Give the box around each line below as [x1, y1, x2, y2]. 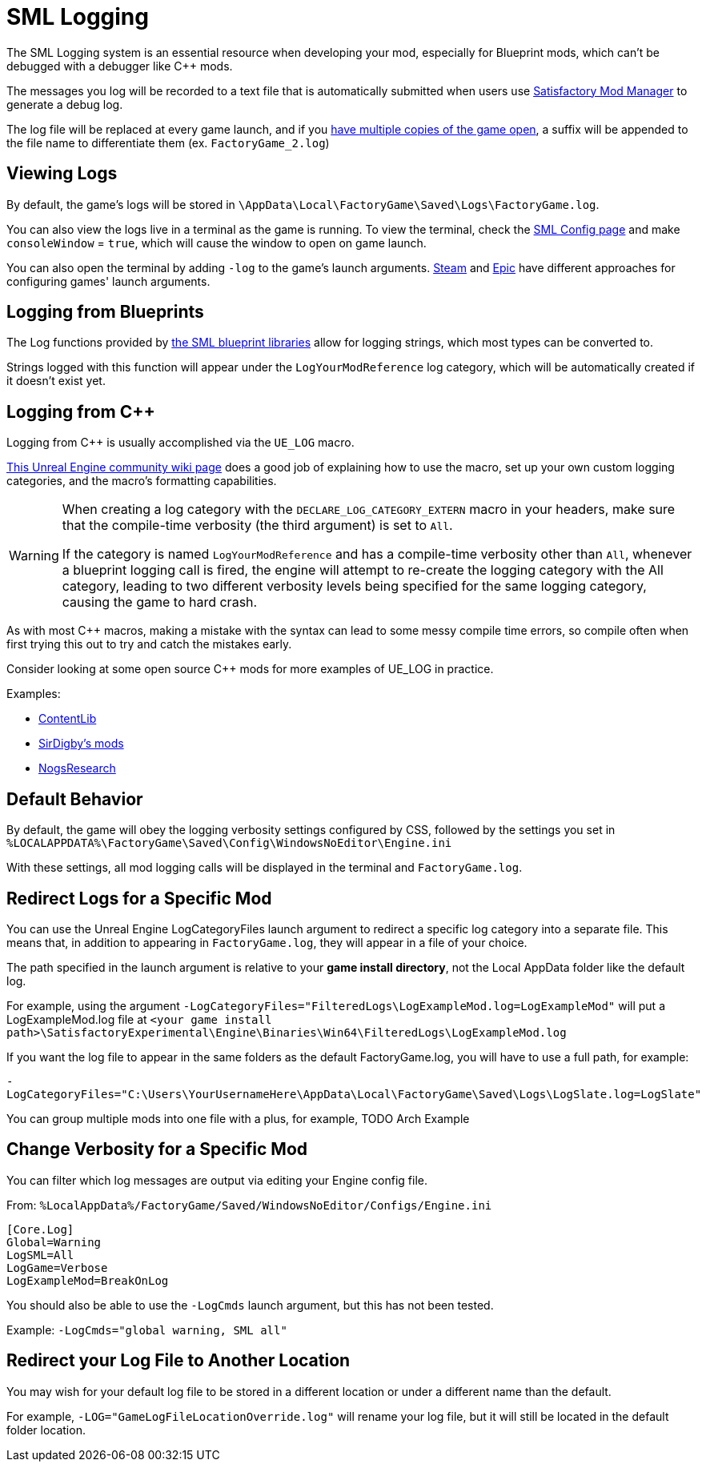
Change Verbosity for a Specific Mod [6, 1139, 308, 1160]
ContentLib [38, 712, 97, 726]
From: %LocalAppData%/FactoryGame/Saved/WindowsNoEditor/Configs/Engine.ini [6, 1197, 492, 1212]
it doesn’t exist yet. [6, 374, 106, 388]
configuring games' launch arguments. [6, 274, 211, 288]
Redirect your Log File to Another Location [6, 1350, 351, 1371]
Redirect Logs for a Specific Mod [6, 888, 272, 908]
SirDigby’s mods [38, 736, 124, 751]
